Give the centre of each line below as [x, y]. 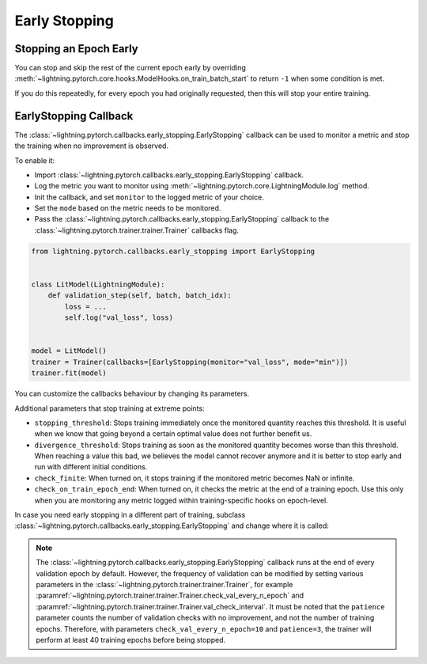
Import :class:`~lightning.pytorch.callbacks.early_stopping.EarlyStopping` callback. [169, 175]
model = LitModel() [69, 351]
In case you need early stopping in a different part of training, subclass [130, 515]
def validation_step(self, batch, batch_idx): [140, 296]
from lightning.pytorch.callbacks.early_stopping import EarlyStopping [173, 251]
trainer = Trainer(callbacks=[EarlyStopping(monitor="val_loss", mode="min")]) [190, 362]
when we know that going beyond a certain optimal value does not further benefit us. [173, 434]
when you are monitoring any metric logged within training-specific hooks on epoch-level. [181, 500]
